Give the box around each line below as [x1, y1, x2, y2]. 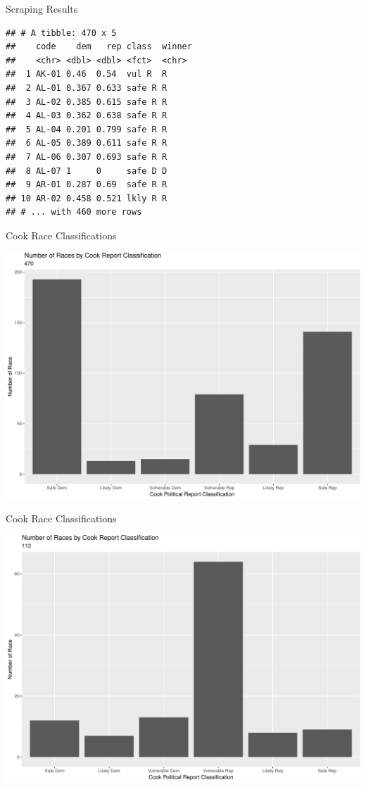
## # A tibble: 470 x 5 [6, 27, 117, 38]
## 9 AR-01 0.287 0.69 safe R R [6, 180, 168, 190]
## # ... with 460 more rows [6, 207, 142, 218]
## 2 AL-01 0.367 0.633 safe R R [6, 82, 168, 93]
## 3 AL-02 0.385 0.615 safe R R [6, 96, 168, 107]
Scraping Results [6, 1, 78, 15]
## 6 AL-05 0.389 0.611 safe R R [6, 138, 168, 149]
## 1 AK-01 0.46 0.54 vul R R [6, 69, 168, 80]
